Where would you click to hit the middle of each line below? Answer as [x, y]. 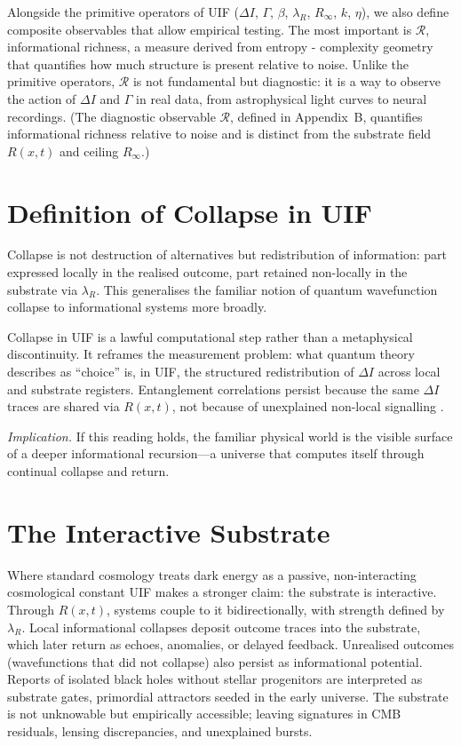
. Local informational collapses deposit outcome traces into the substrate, [221, 627]
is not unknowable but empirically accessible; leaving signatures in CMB [204, 714]
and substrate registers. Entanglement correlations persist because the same [213, 389]
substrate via [43, 289]
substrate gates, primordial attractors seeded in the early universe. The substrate [228, 696]
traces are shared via [64, 406]
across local [409, 372]
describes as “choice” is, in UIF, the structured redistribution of [181, 372]
